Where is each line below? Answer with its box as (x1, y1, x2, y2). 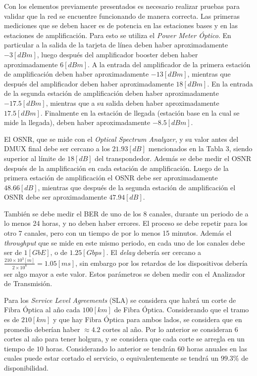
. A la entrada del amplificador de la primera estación (88, 59, 251, 69)
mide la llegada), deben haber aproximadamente (4, 117, 151, 127)
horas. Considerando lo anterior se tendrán (46, 343, 175, 353)
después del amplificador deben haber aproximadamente (4, 78, 174, 88)
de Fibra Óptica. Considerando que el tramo (114, 304, 249, 315)
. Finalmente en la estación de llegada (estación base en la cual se (40, 107, 240, 118)
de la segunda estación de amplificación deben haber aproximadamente (4, 88, 219, 98)
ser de (4, 247, 22, 257)
